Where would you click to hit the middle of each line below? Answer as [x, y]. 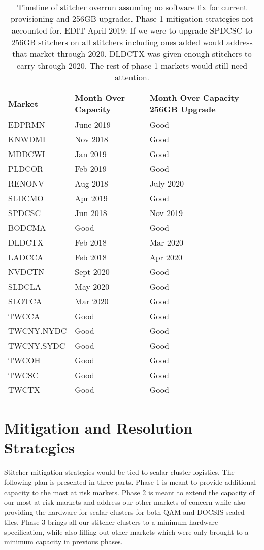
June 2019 [93, 124]
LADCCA [26, 257]
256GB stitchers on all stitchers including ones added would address [132, 42]
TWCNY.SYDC [37, 345]
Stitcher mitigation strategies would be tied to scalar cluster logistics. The [119, 472]
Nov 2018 [91, 139]
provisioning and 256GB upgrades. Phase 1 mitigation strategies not [132, 19]
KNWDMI [27, 139]
